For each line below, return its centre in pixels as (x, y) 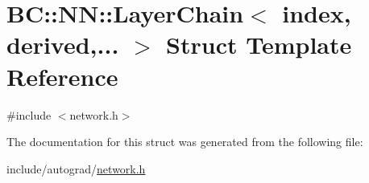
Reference (62, 76)
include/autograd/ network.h (76, 168)
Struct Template (259, 45)
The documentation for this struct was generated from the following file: (185, 142)
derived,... (63, 45)
